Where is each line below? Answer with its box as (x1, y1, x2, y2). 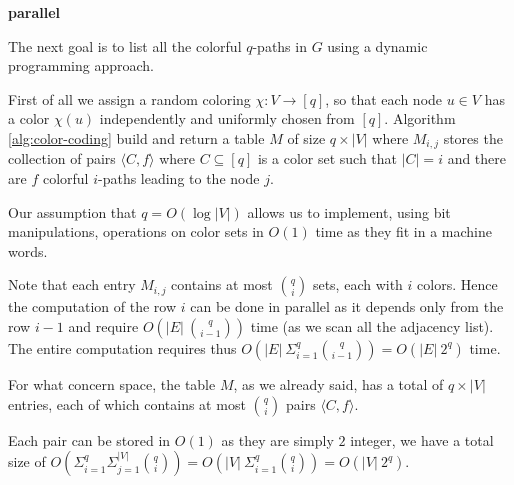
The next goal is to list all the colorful (8, 35, 242, 56)
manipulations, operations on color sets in (8, 221, 264, 242)
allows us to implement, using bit (247, 201, 451, 222)
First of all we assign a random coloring (8, 88, 251, 109)
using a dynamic (327, 35, 428, 56)
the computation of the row (8, 296, 177, 317)
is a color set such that (257, 148, 398, 169)
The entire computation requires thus (8, 337, 237, 358)
